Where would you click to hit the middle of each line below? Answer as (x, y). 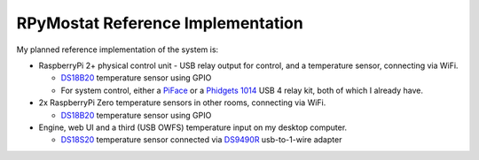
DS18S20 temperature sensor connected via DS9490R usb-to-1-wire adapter (201, 140)
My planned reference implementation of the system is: (118, 50)
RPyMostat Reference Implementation (160, 23)
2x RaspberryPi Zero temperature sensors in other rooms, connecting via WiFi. (182, 103)
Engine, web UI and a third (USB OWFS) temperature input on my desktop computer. (193, 127)
